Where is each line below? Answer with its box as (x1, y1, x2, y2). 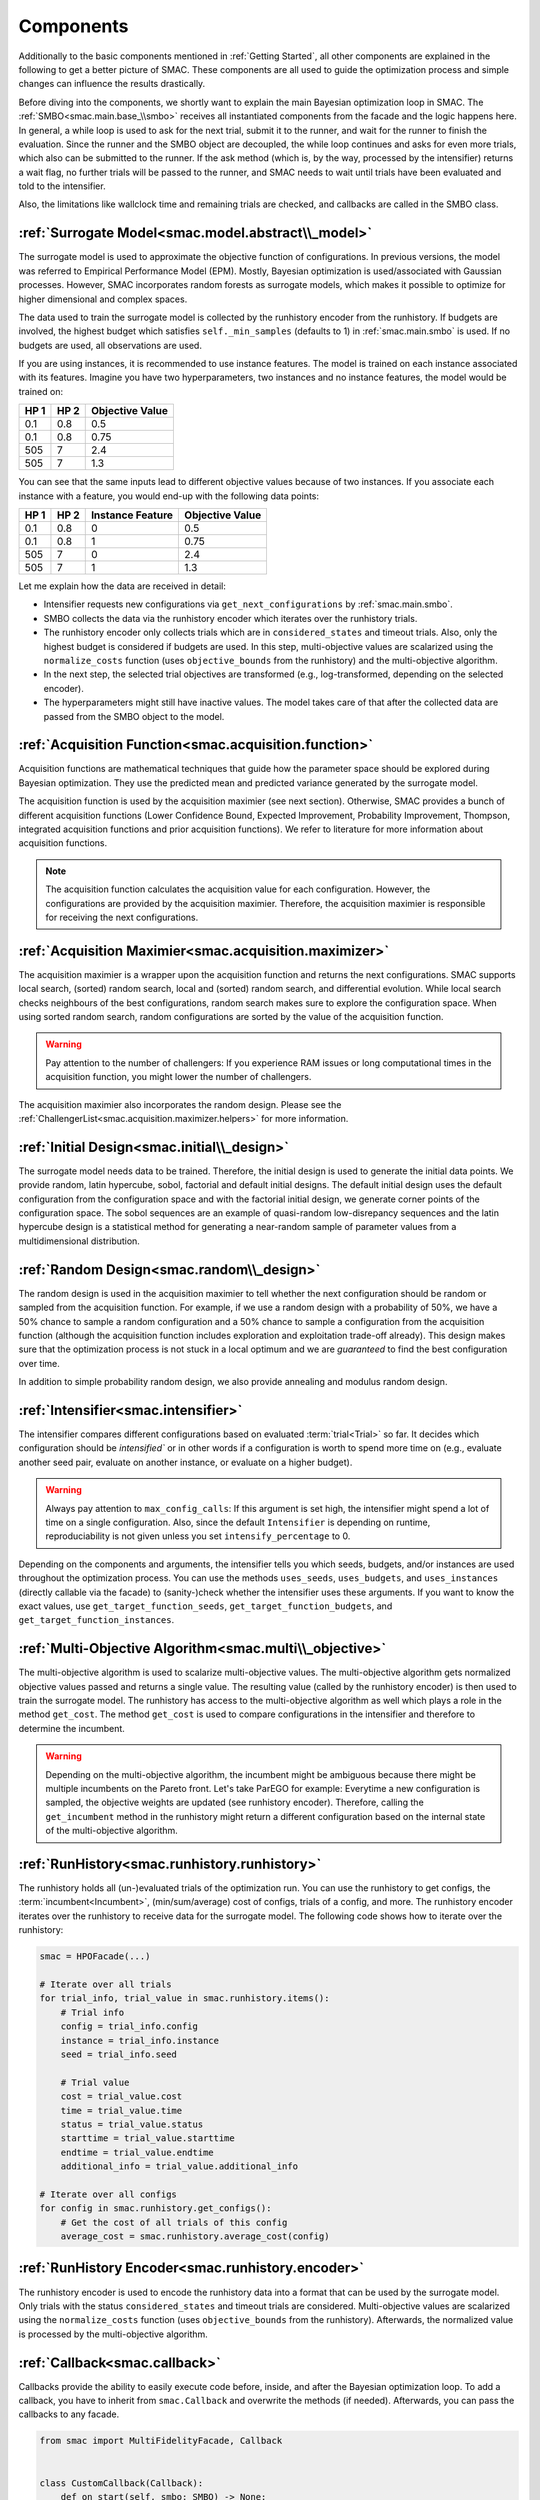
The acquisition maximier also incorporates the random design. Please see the (18, 1098, 342, 1110)
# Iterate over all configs (39, 2188, 177, 2200)
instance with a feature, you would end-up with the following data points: (18, 490, 320, 502)
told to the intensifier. (18, 180, 106, 192)
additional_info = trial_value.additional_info (60, 2161, 299, 2172)
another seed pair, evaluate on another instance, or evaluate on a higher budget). (18, 1456, 353, 1468)
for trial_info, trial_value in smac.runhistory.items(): (39, 1993, 330, 2004)
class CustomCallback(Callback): (39, 2477, 204, 2489)
